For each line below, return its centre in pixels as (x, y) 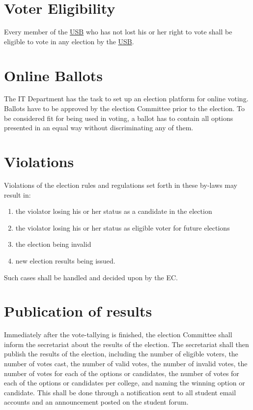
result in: (17, 194)
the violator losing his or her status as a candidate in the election (114, 211)
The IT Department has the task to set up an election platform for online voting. (126, 99)
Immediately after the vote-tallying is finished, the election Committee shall (118, 335)
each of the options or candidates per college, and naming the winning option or (125, 383)
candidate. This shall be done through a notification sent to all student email (120, 392)
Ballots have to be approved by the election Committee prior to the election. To (124, 108)
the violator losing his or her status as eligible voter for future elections (123, 227)
